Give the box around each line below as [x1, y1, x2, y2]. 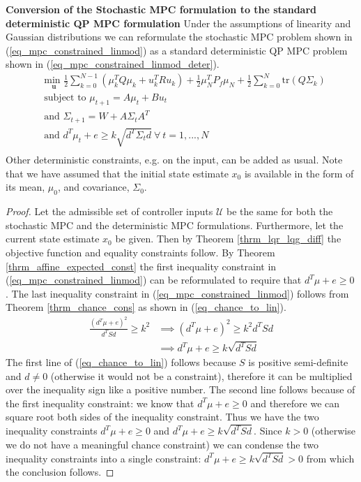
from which [306, 451, 355, 465]
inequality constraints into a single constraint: [6, 451, 201, 465]
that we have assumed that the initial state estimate [6, 166, 229, 180]
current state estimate [6, 231, 100, 246]
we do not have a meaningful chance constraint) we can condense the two [6, 437, 318, 451]
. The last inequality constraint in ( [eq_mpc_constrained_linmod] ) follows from [6, 286, 349, 300]
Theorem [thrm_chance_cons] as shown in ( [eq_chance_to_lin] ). [6, 300, 286, 314]
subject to [44, 92, 86, 103]
